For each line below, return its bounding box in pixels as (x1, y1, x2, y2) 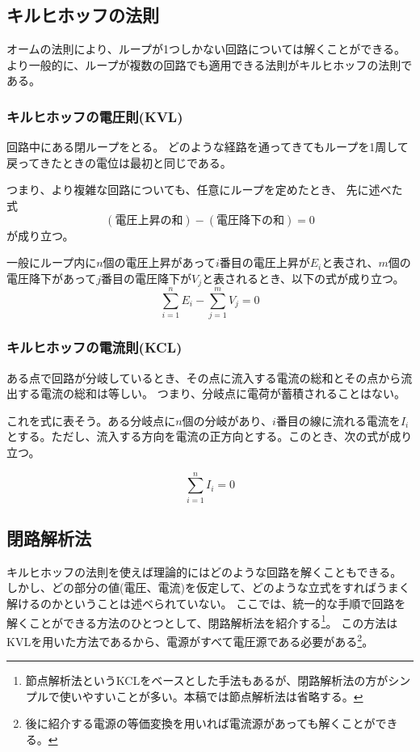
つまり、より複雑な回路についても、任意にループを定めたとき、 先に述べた (6, 181, 403, 198)
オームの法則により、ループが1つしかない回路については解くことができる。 (6, 40, 405, 57)
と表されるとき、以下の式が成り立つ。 (202, 269, 405, 286)
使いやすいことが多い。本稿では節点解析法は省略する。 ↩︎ (59, 687, 363, 704)
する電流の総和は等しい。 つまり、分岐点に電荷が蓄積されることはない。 (17, 385, 406, 402)
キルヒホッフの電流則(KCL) (6, 337, 183, 357)
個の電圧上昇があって (103, 254, 216, 271)
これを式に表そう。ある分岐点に (6, 412, 176, 429)
